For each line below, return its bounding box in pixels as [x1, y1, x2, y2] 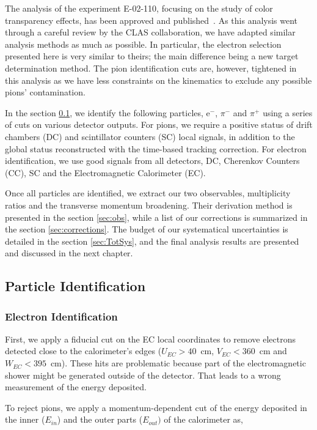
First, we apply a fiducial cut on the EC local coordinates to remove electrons [5, 332, 296, 345]
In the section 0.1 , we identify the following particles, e [5, 106, 210, 119]
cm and [259, 344, 287, 357]
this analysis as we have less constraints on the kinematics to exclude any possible [5, 73, 312, 86]
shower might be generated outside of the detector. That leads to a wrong [5, 368, 281, 381]
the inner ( [5, 413, 45, 426]
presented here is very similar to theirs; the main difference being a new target [5, 50, 299, 62]
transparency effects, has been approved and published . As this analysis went [5, 13, 298, 26]
